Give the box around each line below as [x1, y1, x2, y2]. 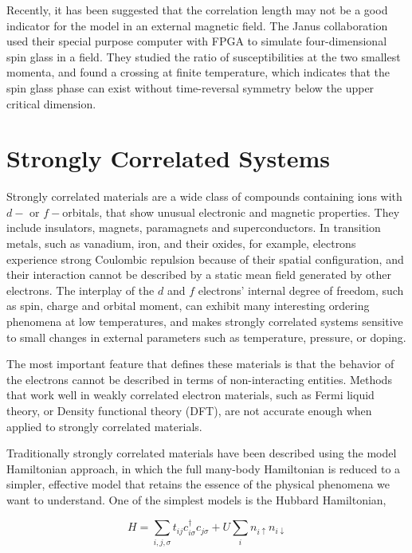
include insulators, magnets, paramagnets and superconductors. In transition [6, 219, 381, 236]
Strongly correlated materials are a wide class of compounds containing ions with [6, 188, 402, 205]
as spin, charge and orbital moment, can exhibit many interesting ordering [6, 297, 370, 314]
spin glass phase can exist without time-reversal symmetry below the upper [6, 79, 375, 96]
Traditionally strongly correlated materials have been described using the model [6, 445, 397, 461]
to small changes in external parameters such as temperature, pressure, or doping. [6, 328, 406, 345]
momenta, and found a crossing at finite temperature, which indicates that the [6, 64, 390, 80]
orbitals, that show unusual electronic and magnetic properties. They [62, 203, 400, 220]
